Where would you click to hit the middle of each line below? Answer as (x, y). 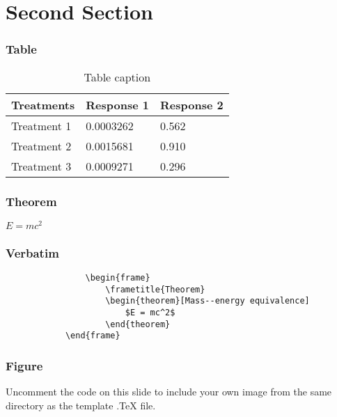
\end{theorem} (138, 324)
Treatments (43, 104)
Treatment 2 (41, 145)
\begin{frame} (118, 278)
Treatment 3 (41, 166)
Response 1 (117, 104)
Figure (24, 365)
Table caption (117, 77)
